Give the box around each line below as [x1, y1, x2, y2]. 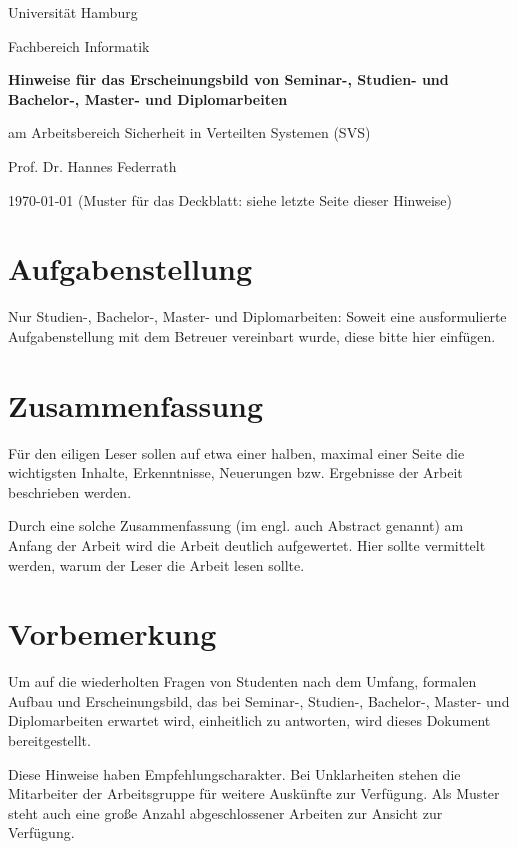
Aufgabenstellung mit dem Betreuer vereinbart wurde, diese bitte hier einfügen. [8, 325, 496, 346]
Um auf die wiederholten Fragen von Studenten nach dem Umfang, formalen [8, 671, 477, 692]
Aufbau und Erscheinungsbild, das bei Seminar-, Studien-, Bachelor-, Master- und [8, 690, 510, 711]
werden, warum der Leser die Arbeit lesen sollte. [8, 554, 305, 575]
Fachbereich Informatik [8, 35, 150, 56]
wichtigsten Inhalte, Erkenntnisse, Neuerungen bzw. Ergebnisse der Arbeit [8, 462, 463, 483]
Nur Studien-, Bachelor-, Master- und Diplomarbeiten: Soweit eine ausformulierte [8, 306, 507, 327]
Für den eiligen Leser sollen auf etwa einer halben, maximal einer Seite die [8, 442, 465, 463]
